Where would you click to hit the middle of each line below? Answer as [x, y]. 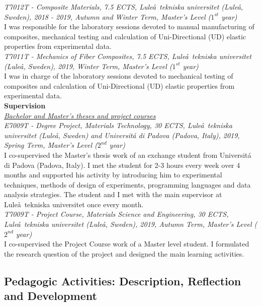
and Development [51, 296]
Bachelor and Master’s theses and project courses [80, 115]
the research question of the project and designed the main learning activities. [124, 253]
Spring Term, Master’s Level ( [51, 145]
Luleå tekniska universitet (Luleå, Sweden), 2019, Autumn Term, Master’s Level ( [131, 224]
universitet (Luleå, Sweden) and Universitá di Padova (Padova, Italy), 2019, [122, 135]
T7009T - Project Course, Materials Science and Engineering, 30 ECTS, [116, 214]
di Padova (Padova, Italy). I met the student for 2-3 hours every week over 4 [122, 165]
